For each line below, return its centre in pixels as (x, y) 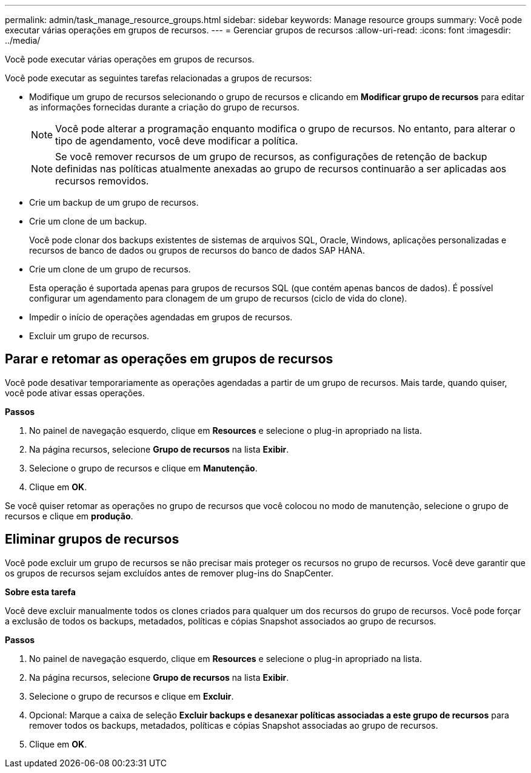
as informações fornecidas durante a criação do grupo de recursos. (164, 107)
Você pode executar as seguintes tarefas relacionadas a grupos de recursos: (159, 78)
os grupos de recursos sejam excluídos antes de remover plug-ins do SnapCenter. (169, 573)
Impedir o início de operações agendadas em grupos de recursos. (161, 317)
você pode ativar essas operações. (75, 393)
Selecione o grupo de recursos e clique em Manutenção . (143, 468)
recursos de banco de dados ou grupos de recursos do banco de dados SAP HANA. (197, 250)
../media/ (23, 40)
